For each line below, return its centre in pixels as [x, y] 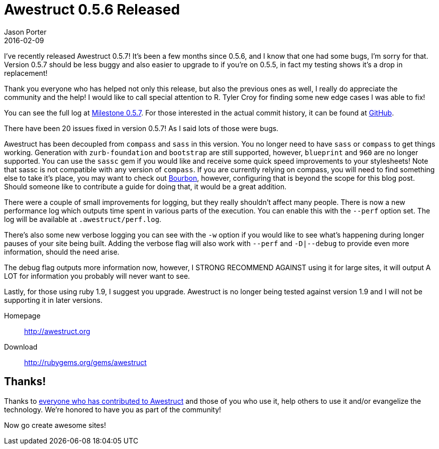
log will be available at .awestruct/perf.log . [83, 219]
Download [21, 347]
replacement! [26, 73]
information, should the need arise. [62, 252]
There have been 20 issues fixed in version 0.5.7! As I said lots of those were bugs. [141, 128]
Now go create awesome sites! [55, 425]
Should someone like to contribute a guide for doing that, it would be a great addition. [145, 186]
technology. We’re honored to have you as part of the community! [113, 409]
